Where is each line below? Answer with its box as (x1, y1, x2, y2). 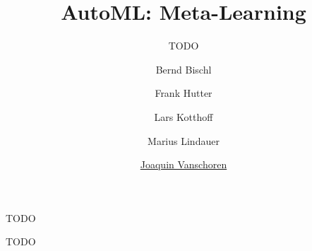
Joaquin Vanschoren (140, 157, 227, 172)
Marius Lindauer (148, 133, 220, 148)
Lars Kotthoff (154, 109, 213, 124)
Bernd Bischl (155, 62, 212, 76)
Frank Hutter (155, 86, 212, 100)
